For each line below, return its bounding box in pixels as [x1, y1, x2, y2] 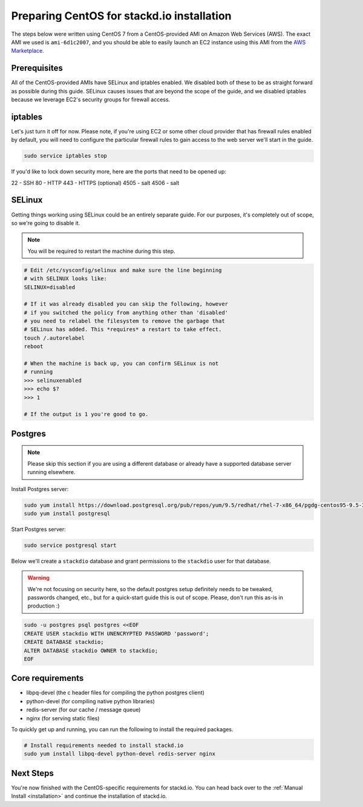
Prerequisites [11, 63, 63, 73]
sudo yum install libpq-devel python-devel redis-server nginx [24, 751, 216, 757]
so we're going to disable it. [11, 219, 80, 227]
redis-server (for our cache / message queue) [26, 706, 141, 714]
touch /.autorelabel [24, 334, 85, 341]
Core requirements [11, 673, 84, 683]
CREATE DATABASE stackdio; [24, 638, 104, 646]
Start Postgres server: [11, 525, 66, 533]
